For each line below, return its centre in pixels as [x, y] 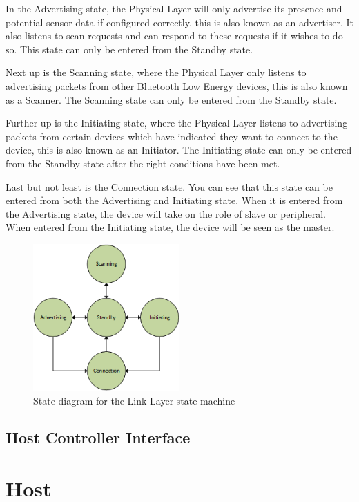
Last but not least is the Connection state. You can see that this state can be [169, 186]
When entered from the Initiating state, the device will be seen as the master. [170, 227]
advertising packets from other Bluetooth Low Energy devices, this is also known [177, 85]
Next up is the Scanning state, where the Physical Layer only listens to [156, 72]
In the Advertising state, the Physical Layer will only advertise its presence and [174, 8]
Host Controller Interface [98, 437]
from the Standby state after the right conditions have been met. [143, 163]
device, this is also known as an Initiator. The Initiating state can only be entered [179, 150]
